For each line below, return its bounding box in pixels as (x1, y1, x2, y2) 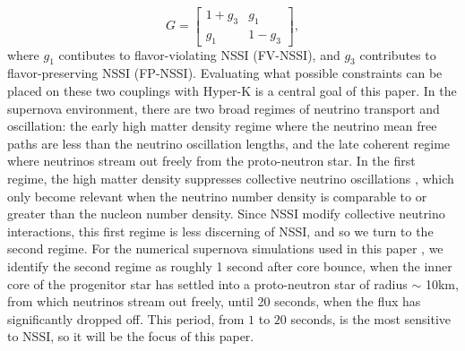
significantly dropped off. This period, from (7, 309, 245, 328)
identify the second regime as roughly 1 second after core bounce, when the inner (7, 256, 452, 275)
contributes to (359, 45, 436, 64)
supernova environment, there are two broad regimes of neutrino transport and (7, 98, 440, 117)
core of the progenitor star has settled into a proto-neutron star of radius (7, 274, 408, 293)
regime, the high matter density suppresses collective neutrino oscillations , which (7, 169, 454, 188)
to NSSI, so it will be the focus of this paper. (7, 327, 254, 346)
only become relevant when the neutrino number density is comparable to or (7, 186, 427, 205)
